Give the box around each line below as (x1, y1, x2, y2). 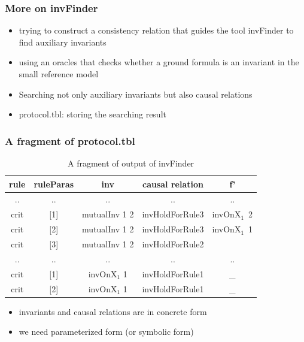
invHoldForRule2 (142, 237, 204, 250)
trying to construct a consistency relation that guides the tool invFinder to (19, 24, 294, 37)
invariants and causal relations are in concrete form (19, 305, 207, 317)
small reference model (19, 68, 99, 80)
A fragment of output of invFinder (67, 157, 194, 169)
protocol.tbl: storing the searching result (19, 108, 166, 120)
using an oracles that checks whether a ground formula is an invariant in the (19, 56, 299, 68)
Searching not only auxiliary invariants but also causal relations (19, 87, 253, 100)
